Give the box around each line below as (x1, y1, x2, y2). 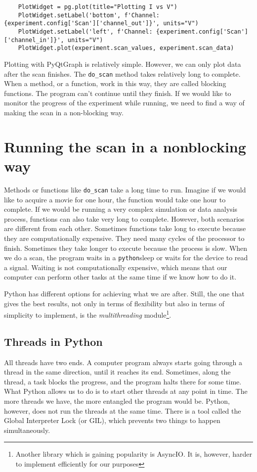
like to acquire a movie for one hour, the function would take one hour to (4, 194, 226, 204)
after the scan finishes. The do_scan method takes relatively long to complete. (4, 68, 241, 79)
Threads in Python (4, 333, 103, 349)
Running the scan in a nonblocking (4, 136, 246, 156)
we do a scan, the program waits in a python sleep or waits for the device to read (4, 252, 248, 263)
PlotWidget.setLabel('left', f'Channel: (18, 28, 153, 35)
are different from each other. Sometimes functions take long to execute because (4, 223, 246, 234)
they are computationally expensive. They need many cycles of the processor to (4, 233, 245, 243)
